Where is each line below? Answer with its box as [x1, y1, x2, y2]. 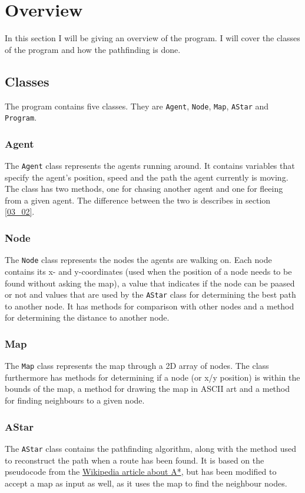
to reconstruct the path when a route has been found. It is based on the [5, 454, 264, 466]
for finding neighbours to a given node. [5, 394, 145, 407]
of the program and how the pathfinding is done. [5, 43, 181, 55]
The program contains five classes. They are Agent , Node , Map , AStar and [5, 99, 269, 112]
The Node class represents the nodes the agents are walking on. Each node [5, 254, 272, 266]
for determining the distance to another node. [5, 311, 170, 324]
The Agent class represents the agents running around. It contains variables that [5, 159, 295, 172]
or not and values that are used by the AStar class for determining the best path [5, 288, 296, 301]
